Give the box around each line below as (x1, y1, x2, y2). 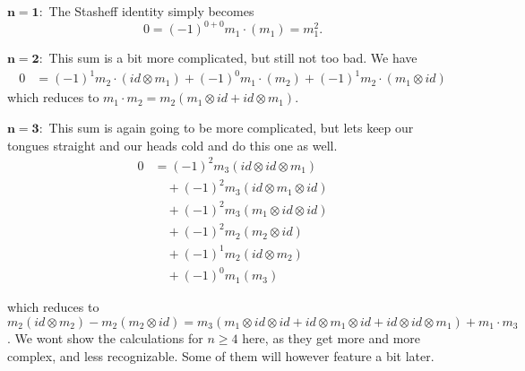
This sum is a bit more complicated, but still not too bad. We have (48, 48, 417, 67)
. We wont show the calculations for (7, 328, 203, 347)
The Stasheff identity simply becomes (48, 2, 254, 20)
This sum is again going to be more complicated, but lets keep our (48, 117, 414, 136)
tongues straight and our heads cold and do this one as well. (7, 135, 338, 154)
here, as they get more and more (242, 328, 421, 347)
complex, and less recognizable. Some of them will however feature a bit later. (7, 346, 435, 365)
